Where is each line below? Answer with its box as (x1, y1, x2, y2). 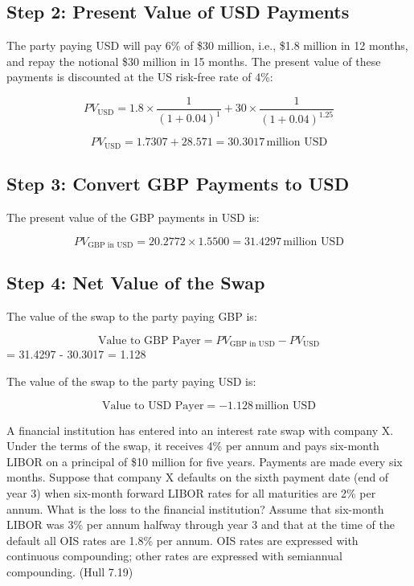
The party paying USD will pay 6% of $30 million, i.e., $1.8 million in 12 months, (6, 37, 408, 54)
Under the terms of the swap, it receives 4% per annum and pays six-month (6, 437, 379, 454)
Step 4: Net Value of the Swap (6, 270, 265, 295)
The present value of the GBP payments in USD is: (6, 209, 260, 226)
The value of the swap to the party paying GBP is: (6, 308, 257, 325)
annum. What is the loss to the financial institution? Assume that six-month (6, 500, 384, 517)
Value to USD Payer (102, 400, 204, 412)
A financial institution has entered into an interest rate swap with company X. (6, 421, 394, 438)
